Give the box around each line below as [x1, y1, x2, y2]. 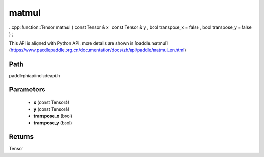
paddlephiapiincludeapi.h [9, 72, 60, 78]
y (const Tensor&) [33, 106, 70, 112]
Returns [9, 133, 34, 141]
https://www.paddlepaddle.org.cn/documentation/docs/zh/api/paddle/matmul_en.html [10, 47, 185, 53]
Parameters [9, 86, 45, 94]
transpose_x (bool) [33, 113, 73, 119]
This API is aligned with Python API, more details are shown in [9, 40, 134, 46]
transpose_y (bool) [33, 120, 72, 126]
